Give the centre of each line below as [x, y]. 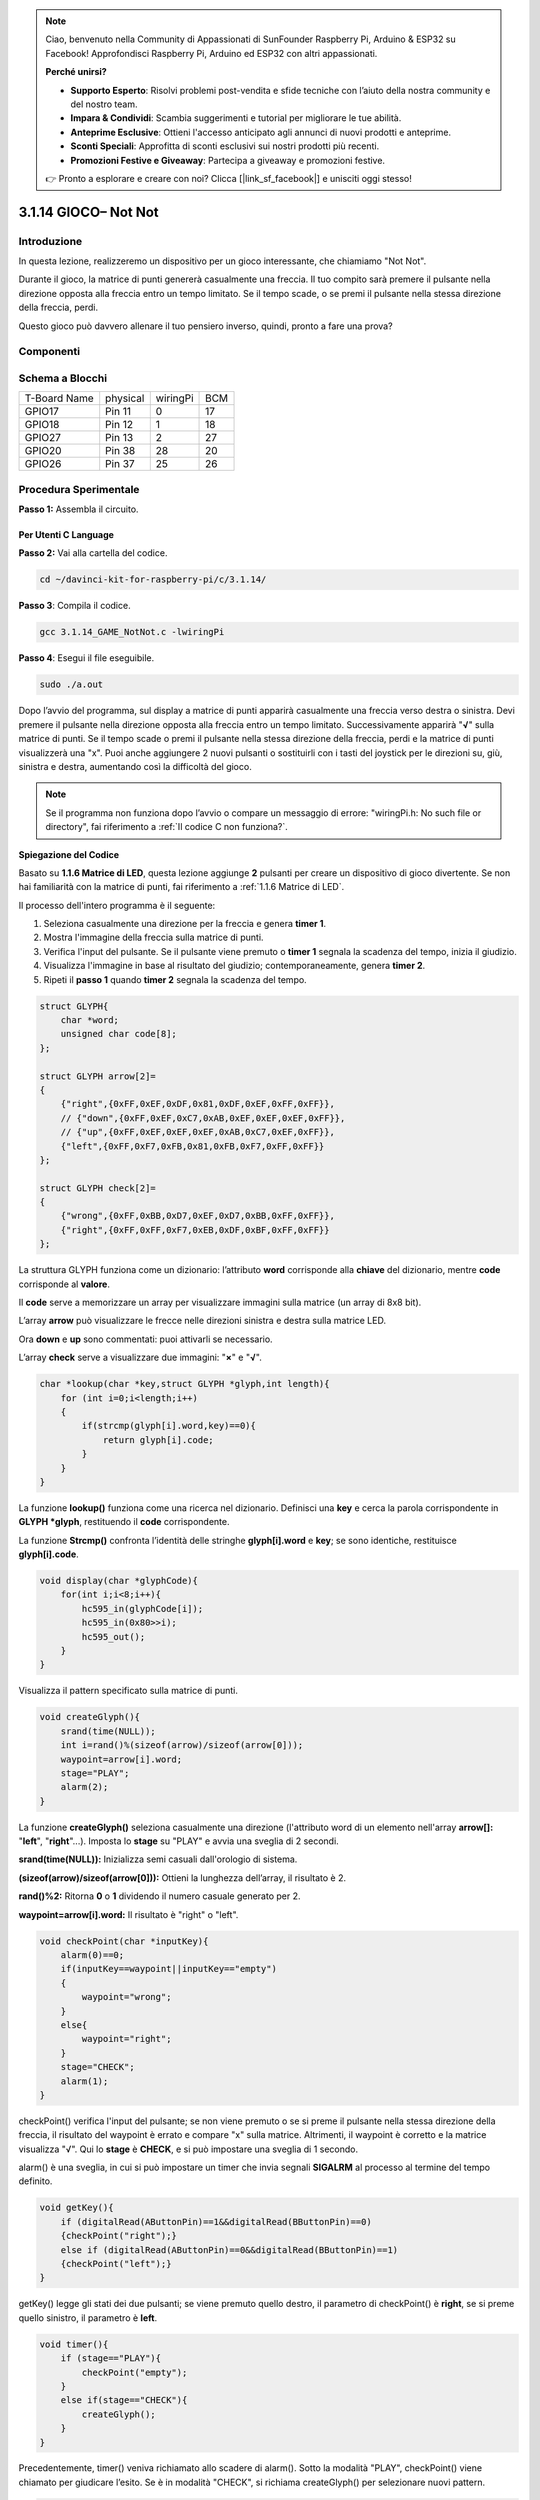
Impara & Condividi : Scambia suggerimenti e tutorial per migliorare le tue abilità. [236, 118]
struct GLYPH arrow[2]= [98, 1076]
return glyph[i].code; [158, 1439]
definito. [35, 2181]
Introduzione [50, 241]
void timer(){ [74, 2344]
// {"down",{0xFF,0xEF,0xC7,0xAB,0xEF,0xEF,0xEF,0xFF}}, [203, 1118]
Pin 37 [120, 464]
